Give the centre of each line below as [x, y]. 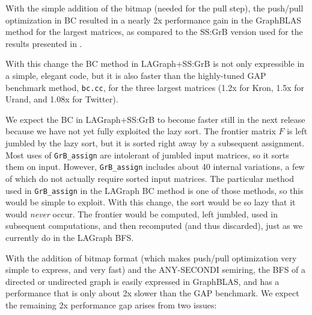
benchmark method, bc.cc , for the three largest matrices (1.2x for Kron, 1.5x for [155, 87]
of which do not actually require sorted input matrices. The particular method [150, 178]
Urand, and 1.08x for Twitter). [62, 99]
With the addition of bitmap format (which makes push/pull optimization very [151, 257]
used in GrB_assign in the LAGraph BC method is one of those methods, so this [154, 190]
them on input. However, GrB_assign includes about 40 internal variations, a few [155, 167]
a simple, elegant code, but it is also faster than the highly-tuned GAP [136, 75]
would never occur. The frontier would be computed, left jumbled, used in [142, 214]
